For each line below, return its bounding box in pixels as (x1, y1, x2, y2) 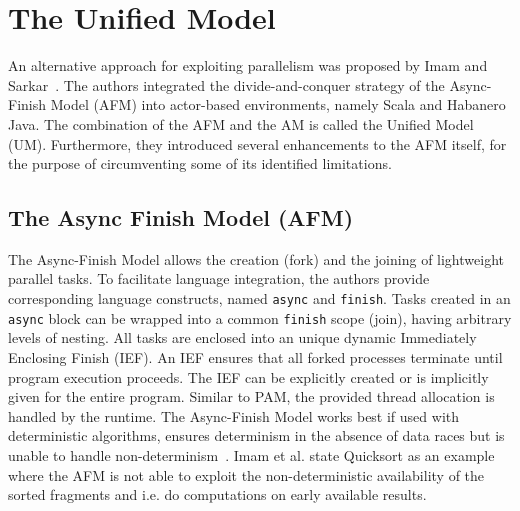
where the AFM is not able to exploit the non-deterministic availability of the (8, 464, 485, 485)
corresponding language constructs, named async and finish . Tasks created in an (8, 288, 511, 309)
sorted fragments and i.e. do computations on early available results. (8, 484, 427, 505)
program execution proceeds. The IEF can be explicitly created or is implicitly (8, 366, 489, 387)
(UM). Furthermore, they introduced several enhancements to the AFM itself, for (8, 133, 507, 154)
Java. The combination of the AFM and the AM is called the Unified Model (8, 113, 474, 134)
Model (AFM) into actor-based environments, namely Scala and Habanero (50, 94, 506, 115)
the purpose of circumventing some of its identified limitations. (8, 153, 392, 174)
